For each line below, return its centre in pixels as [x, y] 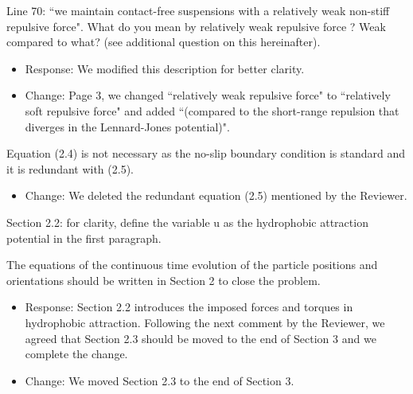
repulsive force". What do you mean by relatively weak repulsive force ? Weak [196, 26]
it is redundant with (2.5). [70, 168]
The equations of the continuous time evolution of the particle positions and [192, 265]
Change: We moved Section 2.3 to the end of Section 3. [160, 380]
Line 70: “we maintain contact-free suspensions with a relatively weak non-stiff [198, 10]
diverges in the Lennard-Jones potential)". [127, 126]
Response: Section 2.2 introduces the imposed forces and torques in [189, 307]
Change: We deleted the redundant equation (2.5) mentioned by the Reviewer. [216, 195]
